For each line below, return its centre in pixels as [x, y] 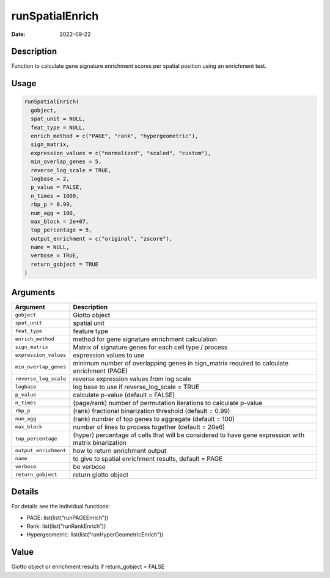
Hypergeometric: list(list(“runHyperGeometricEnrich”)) [95, 535]
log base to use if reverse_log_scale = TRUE [136, 387]
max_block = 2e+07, [60, 221]
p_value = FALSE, [57, 187]
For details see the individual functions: [61, 507]
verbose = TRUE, [55, 256]
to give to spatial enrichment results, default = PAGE [148, 458]
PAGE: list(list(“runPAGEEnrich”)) [68, 518]
